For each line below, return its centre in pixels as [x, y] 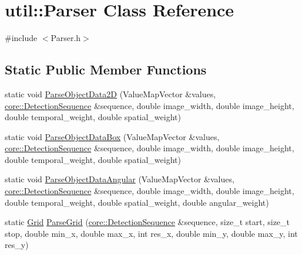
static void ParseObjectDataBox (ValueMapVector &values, [112, 136]
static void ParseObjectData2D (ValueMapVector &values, [110, 93]
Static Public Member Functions [106, 69]
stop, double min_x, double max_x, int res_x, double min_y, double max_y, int [151, 233]
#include [21, 38]
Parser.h [66, 38]
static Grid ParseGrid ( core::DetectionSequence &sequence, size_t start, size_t [147, 222]
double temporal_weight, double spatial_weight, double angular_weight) [137, 202]
